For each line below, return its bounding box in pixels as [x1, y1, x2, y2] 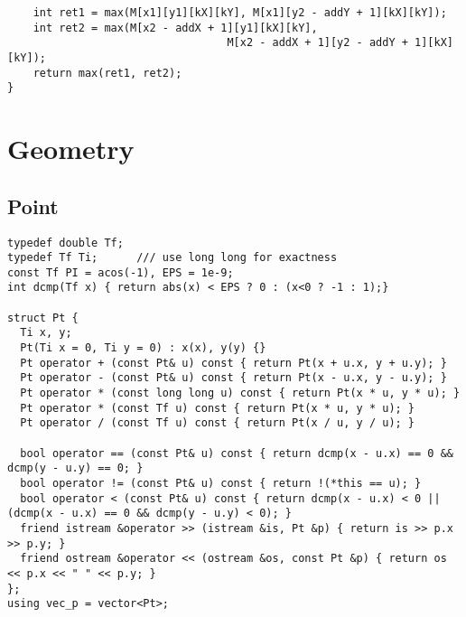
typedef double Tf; [7, 236, 124, 249]
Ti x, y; [20, 326, 72, 340]
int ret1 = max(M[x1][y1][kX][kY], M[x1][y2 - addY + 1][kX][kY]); [33, 6, 447, 19]
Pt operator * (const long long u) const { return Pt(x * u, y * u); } [20, 387, 461, 400]
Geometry [7, 130, 135, 167]
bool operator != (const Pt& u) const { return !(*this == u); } [20, 477, 422, 491]
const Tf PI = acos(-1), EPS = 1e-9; [7, 266, 234, 279]
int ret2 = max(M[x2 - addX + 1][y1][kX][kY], [33, 21, 318, 34]
